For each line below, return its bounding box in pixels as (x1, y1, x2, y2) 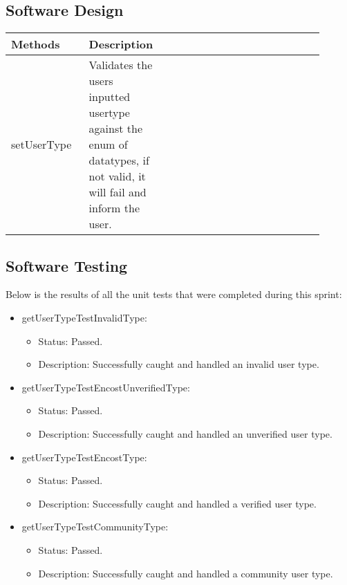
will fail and (88, 184, 147, 201)
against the (88, 120, 143, 137)
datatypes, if (88, 152, 149, 169)
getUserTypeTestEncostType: (21, 449, 147, 464)
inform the (88, 200, 140, 216)
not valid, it (88, 168, 146, 185)
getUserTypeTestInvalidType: (21, 310, 147, 324)
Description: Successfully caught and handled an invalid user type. (38, 357, 319, 371)
